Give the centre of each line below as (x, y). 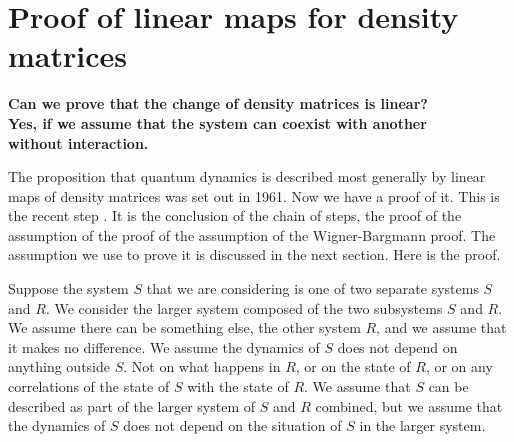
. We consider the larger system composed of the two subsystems (244, 307)
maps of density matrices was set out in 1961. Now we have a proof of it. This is (254, 195)
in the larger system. (422, 425)
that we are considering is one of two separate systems (312, 288)
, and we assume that (441, 327)
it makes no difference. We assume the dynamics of (164, 346)
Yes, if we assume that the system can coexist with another (217, 122)
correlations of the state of (89, 386)
